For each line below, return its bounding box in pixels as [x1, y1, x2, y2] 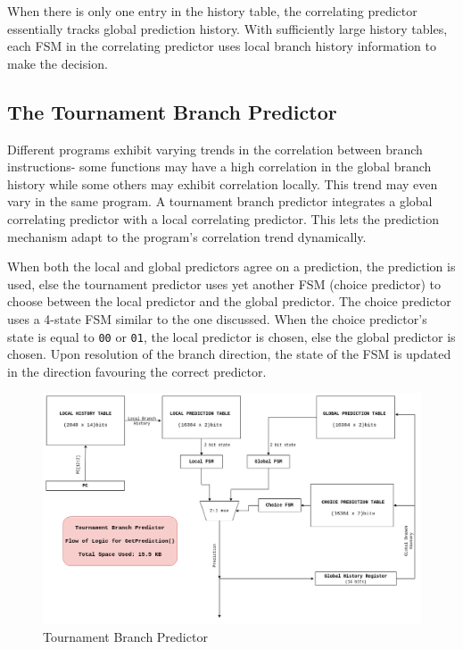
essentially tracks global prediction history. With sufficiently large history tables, [7, 19, 448, 37]
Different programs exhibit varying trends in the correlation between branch [7, 139, 423, 158]
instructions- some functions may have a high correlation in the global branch [7, 157, 432, 176]
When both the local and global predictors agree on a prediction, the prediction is [7, 257, 456, 276]
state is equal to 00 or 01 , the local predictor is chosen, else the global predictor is [7, 327, 456, 345]
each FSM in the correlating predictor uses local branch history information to [7, 37, 437, 55]
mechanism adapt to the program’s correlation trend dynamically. [7, 227, 367, 245]
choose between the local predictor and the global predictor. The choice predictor [7, 292, 451, 311]
